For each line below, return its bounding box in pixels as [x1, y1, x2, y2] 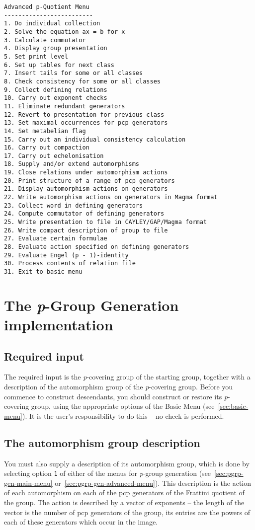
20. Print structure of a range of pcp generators [4, 177, 175, 184]
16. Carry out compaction [4, 144, 89, 151]
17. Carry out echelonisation [4, 152, 104, 159]
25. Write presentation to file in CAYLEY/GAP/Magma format [4, 219, 207, 226]
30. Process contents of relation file [4, 260, 136, 267]
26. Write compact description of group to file [4, 227, 168, 234]
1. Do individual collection [4, 20, 100, 27]
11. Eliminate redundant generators [4, 102, 125, 110]
